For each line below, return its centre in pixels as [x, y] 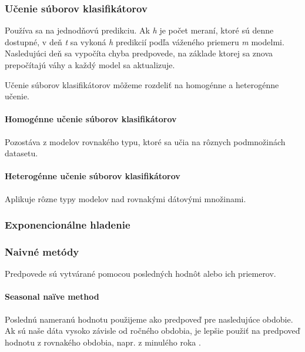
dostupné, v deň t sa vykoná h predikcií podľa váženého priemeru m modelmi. [145, 41]
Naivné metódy [42, 251]
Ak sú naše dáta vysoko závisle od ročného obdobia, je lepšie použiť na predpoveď [152, 331]
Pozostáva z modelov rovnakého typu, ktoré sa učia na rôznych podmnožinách [145, 141]
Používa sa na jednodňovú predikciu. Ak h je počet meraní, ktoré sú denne [139, 30]
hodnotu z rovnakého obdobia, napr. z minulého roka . [103, 342]
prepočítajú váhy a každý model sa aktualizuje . [90, 65]
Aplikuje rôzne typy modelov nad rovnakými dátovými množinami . [125, 198]
